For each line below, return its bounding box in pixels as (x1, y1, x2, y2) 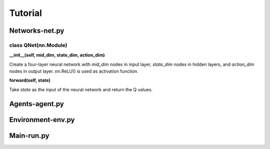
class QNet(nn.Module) (9, 41, 67, 48)
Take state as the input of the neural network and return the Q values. (9, 86, 152, 92)
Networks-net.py (9, 26, 64, 35)
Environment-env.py (9, 115, 75, 124)
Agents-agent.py (9, 100, 64, 108)
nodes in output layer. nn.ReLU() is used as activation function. (9, 68, 138, 74)
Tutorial (9, 7, 42, 18)
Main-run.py (9, 131, 49, 140)
